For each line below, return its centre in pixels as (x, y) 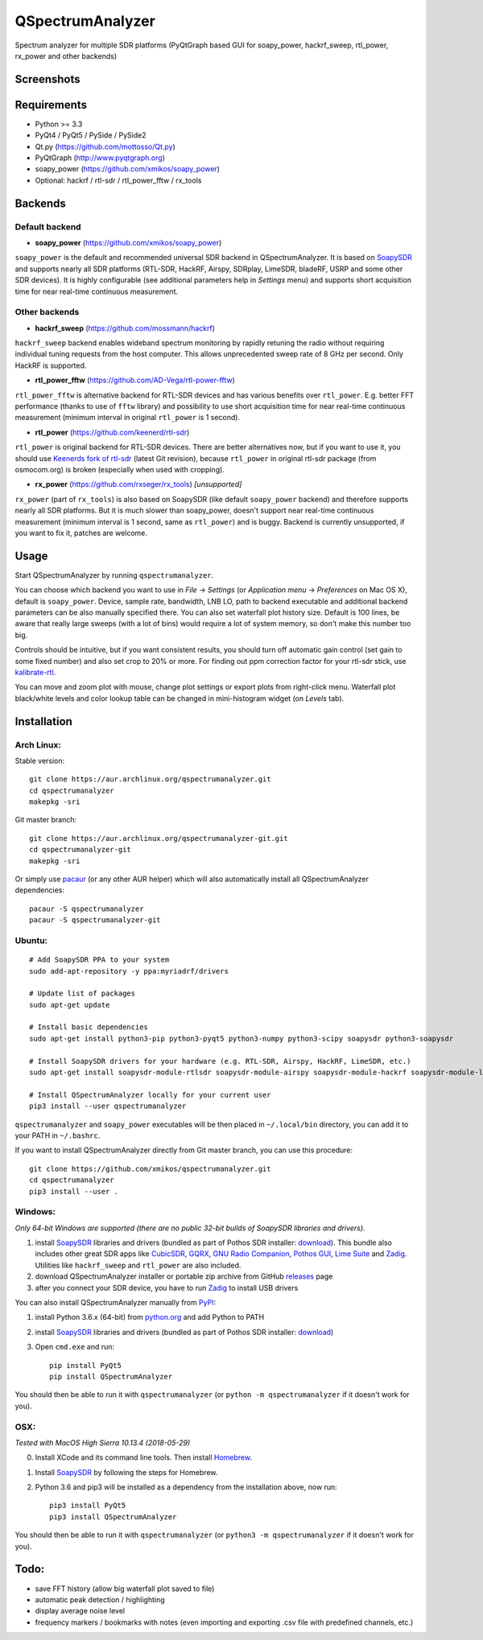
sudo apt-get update (70, 1005)
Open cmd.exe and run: (75, 1347)
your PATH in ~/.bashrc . (58, 1135)
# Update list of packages (83, 993)
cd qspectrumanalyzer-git (80, 850)
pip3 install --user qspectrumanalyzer (108, 1106)
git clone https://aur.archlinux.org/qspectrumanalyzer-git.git (159, 838)
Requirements (51, 105)
